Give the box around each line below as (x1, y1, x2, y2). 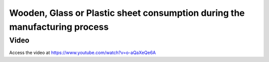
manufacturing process (9, 21, 109, 32)
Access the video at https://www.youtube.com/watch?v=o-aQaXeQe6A (9, 50, 156, 56)
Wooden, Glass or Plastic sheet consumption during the (9, 7, 245, 18)
